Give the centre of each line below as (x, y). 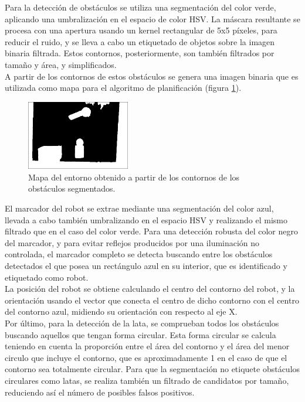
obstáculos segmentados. (72, 188)
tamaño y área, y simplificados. (61, 64)
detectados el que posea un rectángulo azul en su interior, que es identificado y (146, 265)
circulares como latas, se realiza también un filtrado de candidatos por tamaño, (147, 380)
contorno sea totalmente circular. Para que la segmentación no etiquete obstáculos (152, 369)
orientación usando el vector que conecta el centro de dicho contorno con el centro (152, 300)
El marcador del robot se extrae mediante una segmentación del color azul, (139, 208)
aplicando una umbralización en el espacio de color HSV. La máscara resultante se (152, 18)
